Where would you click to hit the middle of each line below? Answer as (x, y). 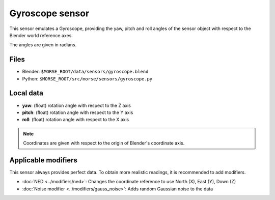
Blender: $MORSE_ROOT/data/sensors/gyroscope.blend (85, 72)
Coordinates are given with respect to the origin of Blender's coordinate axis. (104, 143)
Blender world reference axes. (41, 35)
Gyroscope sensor (49, 13)
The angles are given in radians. (43, 45)
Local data (26, 93)
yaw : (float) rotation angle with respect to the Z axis (76, 105)
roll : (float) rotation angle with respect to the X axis (76, 120)
